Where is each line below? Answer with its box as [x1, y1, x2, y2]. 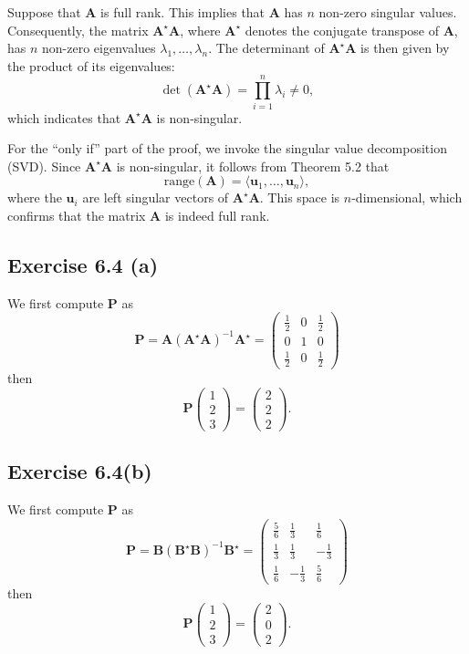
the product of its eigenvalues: [7, 56, 175, 75]
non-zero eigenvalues [42, 38, 156, 57]
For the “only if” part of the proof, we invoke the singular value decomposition [7, 139, 447, 158]
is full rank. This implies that [100, 3, 266, 21]
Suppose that [7, 3, 81, 21]
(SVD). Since [7, 156, 81, 175]
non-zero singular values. [318, 3, 457, 21]
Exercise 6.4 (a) [7, 250, 159, 278]
